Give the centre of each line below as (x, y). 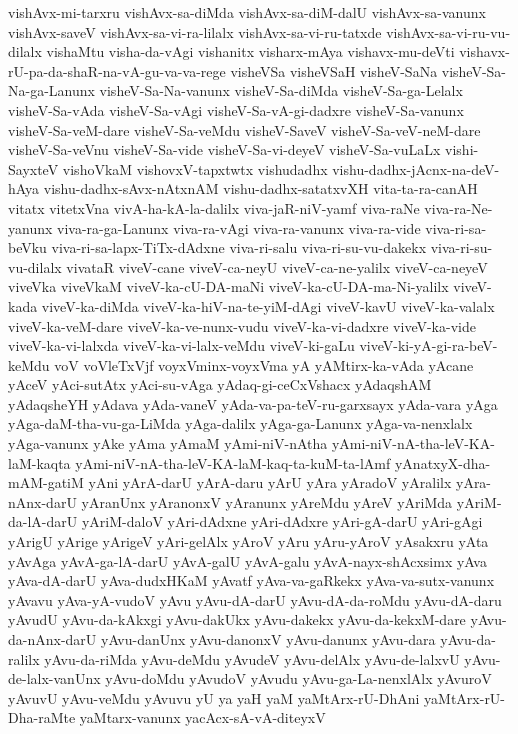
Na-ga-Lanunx (51, 90)
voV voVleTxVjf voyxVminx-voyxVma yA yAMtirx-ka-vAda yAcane (264, 364)
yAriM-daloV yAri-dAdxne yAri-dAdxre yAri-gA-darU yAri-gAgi (282, 521)
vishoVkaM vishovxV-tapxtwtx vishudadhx (195, 168)
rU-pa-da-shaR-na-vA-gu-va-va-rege (117, 70)
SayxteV (33, 168)
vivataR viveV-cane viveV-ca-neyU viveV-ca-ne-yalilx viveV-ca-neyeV (277, 266)
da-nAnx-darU (52, 639)
